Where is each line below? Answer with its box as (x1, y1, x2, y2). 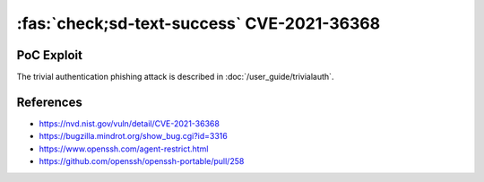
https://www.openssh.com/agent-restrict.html (39, 143, 209, 154)
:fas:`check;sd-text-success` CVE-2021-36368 (16, 13, 381, 33)
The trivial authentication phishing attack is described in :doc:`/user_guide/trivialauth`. (16, 72, 334, 82)
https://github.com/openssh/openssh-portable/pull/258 (39, 156, 245, 167)
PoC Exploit (16, 48, 82, 63)
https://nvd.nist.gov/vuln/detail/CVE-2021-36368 (39, 117, 220, 129)
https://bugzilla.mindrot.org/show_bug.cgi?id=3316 (39, 131, 228, 142)
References (16, 94, 82, 109)
